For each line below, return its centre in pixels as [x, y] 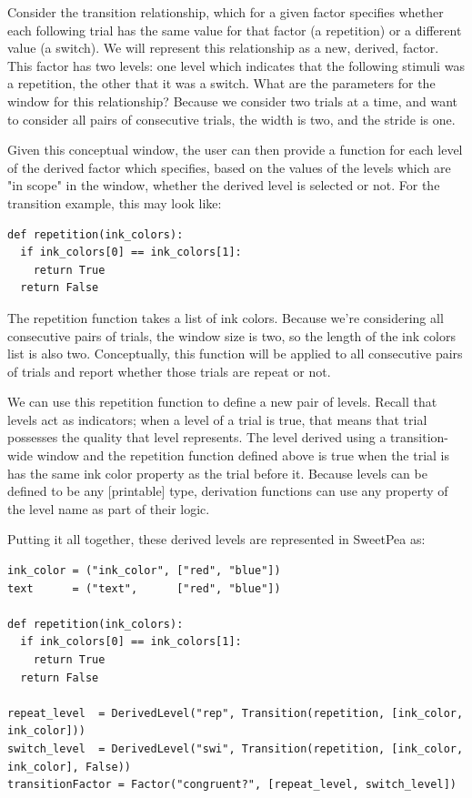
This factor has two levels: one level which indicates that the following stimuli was [236, 65]
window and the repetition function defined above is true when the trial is [243, 455]
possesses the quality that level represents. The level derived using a [197, 437]
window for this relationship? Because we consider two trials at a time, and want [232, 101]
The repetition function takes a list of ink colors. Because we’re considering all [226, 317]
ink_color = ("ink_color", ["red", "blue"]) [144, 571]
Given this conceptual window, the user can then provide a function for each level [235, 150]
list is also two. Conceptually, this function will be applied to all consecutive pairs [235, 354]
